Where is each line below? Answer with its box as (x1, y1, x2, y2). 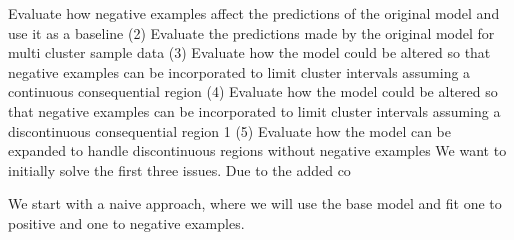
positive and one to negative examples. (8, 212, 245, 233)
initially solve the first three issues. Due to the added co (8, 159, 351, 180)
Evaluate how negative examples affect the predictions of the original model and (8, 3, 500, 23)
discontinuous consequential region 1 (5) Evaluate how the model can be (8, 120, 452, 141)
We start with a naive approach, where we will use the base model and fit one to (8, 193, 502, 214)
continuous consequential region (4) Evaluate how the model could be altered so (8, 81, 498, 102)
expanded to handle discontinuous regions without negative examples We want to (8, 140, 507, 161)
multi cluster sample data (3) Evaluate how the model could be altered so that (8, 42, 491, 63)
